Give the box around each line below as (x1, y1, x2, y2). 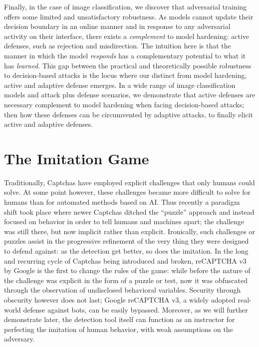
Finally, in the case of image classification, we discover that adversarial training (4, 1, 247, 11)
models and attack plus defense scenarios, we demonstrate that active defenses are (4, 89, 256, 100)
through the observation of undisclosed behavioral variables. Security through (4, 285, 241, 295)
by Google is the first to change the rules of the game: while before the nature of (4, 265, 251, 276)
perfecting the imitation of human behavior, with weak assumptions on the (4, 324, 233, 334)
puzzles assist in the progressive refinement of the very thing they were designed (4, 236, 249, 246)
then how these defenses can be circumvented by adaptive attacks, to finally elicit (4, 109, 253, 119)
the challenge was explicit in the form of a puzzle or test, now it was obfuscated (4, 275, 248, 285)
